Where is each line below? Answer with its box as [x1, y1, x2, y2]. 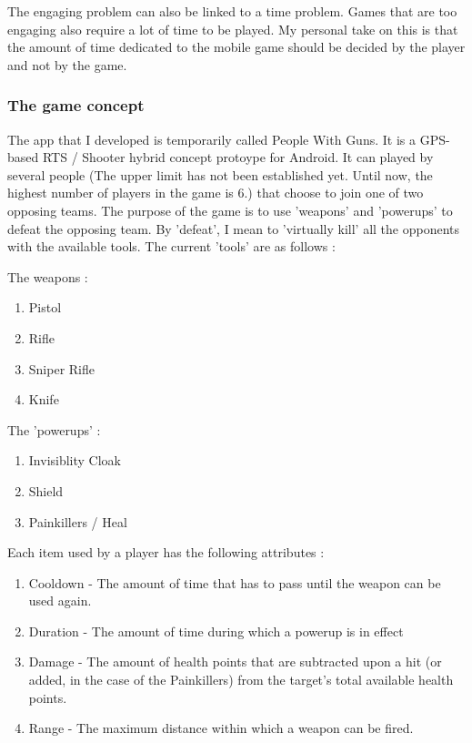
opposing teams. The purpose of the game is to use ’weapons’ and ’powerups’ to [7, 200, 453, 219]
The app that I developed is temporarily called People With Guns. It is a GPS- [7, 129, 450, 148]
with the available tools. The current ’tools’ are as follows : [7, 237, 336, 256]
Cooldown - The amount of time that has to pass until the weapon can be [28, 573, 441, 592]
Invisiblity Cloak [28, 451, 122, 470]
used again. [28, 591, 92, 610]
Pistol [28, 298, 62, 317]
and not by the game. [7, 55, 127, 74]
